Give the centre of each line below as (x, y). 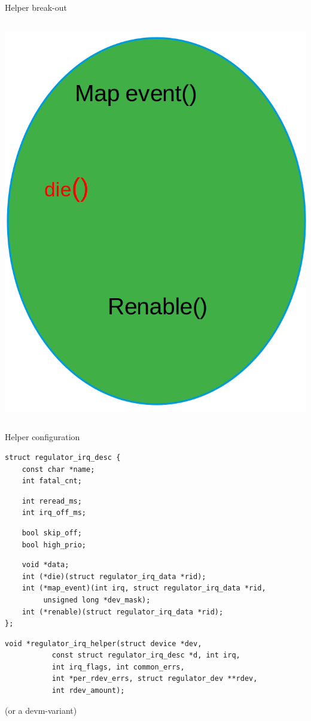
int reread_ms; (52, 501)
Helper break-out (36, 7)
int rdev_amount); (88, 691)
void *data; (45, 565)
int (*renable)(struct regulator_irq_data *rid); (123, 612)
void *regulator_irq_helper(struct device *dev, (103, 643)
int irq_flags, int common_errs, (118, 667)
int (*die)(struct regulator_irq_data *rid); (114, 576)
